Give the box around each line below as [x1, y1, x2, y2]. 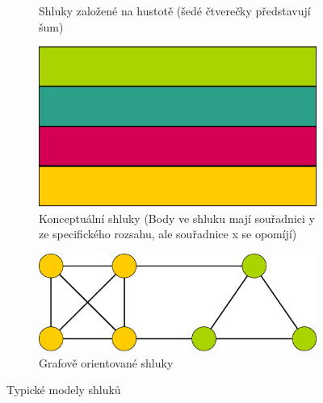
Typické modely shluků [6, 381, 121, 398]
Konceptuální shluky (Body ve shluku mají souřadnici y [39, 209, 315, 226]
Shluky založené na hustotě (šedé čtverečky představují [39, 2, 311, 19]
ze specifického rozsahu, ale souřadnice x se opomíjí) [39, 225, 297, 242]
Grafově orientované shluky [39, 354, 174, 371]
